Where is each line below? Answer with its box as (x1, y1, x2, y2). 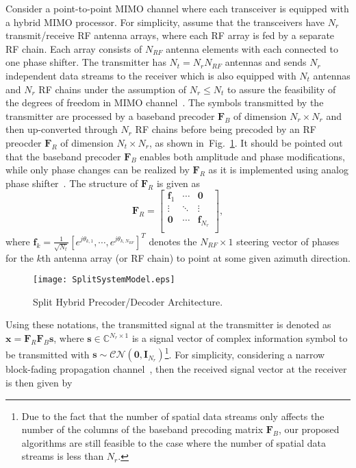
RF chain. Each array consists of (5, 41, 142, 56)
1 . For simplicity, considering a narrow (164, 345, 325, 361)
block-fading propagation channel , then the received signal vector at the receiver (5, 362, 347, 376)
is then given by (5, 375, 73, 389)
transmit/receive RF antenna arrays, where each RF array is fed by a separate (5, 28, 335, 42)
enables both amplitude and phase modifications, (140, 149, 345, 163)
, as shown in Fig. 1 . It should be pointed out (149, 135, 343, 149)
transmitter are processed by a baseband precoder (5, 108, 215, 123)
